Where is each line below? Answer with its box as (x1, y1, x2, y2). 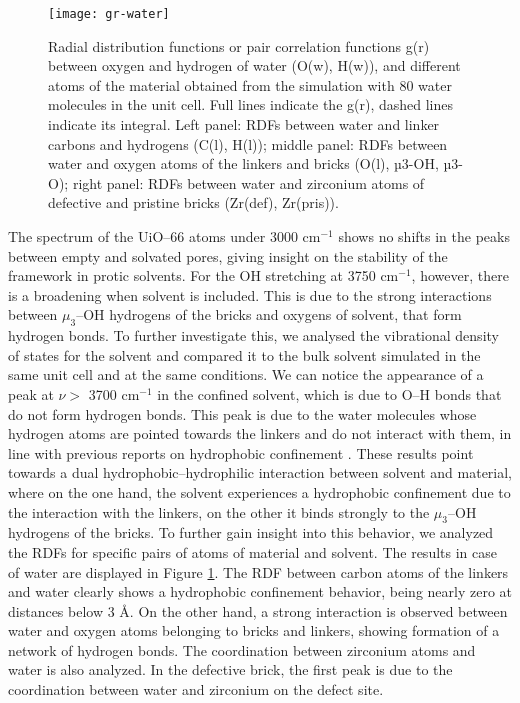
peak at (8, 383, 54, 404)
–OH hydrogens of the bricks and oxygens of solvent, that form (76, 304, 462, 325)
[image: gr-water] (48, 7, 170, 21)
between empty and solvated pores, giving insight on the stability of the (8, 245, 448, 266)
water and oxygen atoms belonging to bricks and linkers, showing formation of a (8, 620, 500, 641)
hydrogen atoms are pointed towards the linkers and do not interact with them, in (8, 423, 512, 444)
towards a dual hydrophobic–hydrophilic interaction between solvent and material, (8, 462, 513, 483)
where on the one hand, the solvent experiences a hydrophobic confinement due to (8, 481, 511, 502)
